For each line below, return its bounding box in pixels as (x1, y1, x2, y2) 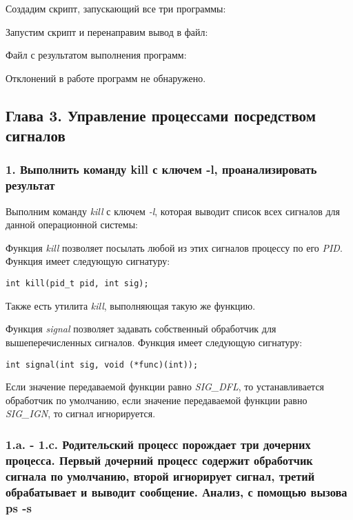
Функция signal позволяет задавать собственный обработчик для (6, 321, 276, 336)
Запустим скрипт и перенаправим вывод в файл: (6, 24, 208, 39)
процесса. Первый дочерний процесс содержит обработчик (6, 451, 313, 468)
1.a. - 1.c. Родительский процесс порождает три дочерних (6, 435, 311, 452)
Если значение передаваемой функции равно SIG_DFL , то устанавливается (6, 379, 325, 394)
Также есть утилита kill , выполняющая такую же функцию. (6, 298, 256, 312)
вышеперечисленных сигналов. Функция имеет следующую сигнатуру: (6, 334, 303, 349)
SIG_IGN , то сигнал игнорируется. (6, 406, 156, 421)
